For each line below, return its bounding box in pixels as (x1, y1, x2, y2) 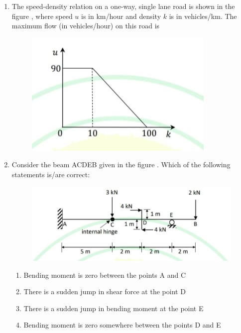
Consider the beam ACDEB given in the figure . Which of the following (11, 159, 231, 170)
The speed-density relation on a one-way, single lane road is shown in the (11, 1, 235, 11)
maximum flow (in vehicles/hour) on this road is (11, 20, 160, 31)
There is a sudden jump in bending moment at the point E (23, 303, 204, 313)
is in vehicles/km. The (169, 10, 237, 21)
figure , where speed (11, 10, 73, 21)
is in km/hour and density (81, 10, 161, 21)
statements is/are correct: (11, 169, 90, 179)
